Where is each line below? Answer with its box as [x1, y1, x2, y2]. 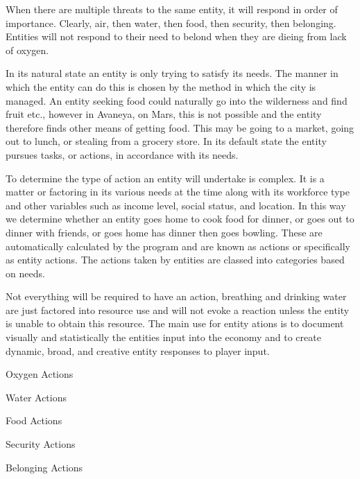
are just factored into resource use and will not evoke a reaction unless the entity [6, 302, 350, 317]
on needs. [6, 265, 45, 280]
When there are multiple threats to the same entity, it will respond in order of [6, 2, 338, 16]
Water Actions [6, 390, 67, 404]
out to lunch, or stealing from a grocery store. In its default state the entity [6, 134, 327, 148]
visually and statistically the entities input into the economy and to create [6, 330, 321, 345]
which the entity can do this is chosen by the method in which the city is [6, 79, 316, 94]
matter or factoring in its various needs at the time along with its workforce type [6, 184, 350, 199]
